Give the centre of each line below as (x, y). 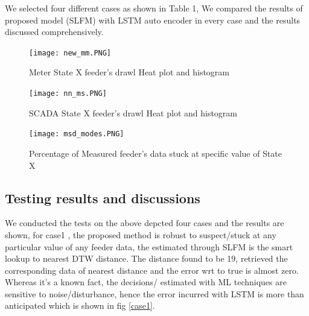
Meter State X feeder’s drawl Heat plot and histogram (129, 72)
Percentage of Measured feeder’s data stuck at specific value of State (156, 153)
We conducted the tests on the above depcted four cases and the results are (145, 223)
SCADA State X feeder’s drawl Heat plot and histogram (133, 112)
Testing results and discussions (103, 197)
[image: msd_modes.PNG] (77, 134)
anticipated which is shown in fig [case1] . (80, 305)
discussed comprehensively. (54, 32)
